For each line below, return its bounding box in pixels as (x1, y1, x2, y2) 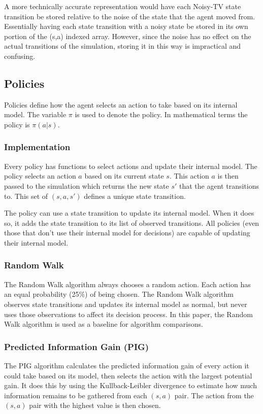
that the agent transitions (179, 180, 259, 191)
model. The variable (4, 109, 67, 120)
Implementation (4, 141, 71, 153)
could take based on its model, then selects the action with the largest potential (4, 370, 252, 381)
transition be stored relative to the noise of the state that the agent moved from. (4, 11, 255, 21)
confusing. (4, 50, 36, 61)
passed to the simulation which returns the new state (4, 180, 169, 191)
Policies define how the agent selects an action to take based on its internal (4, 99, 238, 110)
